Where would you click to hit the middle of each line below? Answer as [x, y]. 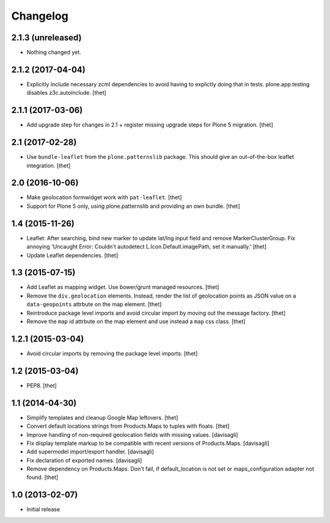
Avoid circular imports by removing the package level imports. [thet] [112, 353]
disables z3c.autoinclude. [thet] [66, 93]
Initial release [43, 510]
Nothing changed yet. [54, 53]
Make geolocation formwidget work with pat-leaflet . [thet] [104, 197]
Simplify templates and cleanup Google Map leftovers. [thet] [102, 417]
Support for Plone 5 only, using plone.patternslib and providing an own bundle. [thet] [134, 206]
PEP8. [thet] [42, 386]
